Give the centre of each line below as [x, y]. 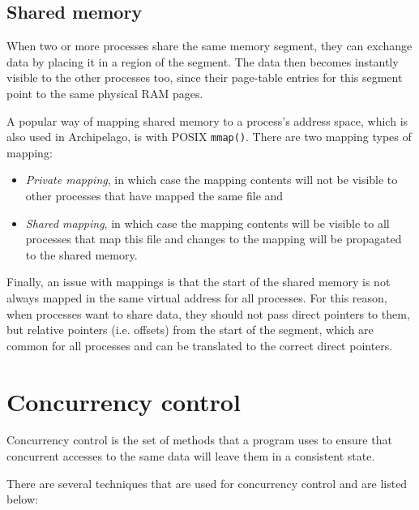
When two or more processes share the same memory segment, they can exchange [209, 46]
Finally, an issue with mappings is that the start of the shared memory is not [199, 282]
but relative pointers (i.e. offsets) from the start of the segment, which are [190, 330]
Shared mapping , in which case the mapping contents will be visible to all [207, 223]
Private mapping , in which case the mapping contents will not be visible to [212, 180]
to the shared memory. [81, 254]
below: [22, 499]
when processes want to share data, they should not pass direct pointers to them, [208, 313]
